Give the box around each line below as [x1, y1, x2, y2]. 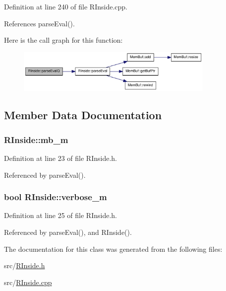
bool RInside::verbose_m [4, 191, 107, 203]
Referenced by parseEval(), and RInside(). [4, 227, 132, 237]
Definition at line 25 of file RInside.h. [4, 210, 117, 220]
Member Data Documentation [4, 107, 162, 123]
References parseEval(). [4, 18, 75, 28]
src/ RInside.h [4, 260, 45, 271]
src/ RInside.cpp [4, 277, 52, 287]
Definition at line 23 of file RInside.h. [4, 153, 117, 163]
